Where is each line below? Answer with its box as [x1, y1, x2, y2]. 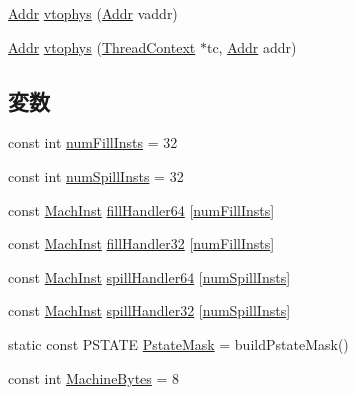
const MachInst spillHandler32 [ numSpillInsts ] [8, 300, 291, 321]
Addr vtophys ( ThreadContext [8, 36, 196, 57]
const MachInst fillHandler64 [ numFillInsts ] [8, 199, 275, 220]
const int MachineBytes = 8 [8, 367, 180, 388]
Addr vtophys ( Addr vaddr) [8, 3, 178, 23]
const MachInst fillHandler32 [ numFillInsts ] [8, 233, 275, 254]
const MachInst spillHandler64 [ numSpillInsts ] [8, 266, 291, 287]
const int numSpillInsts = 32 [8, 165, 184, 186]
